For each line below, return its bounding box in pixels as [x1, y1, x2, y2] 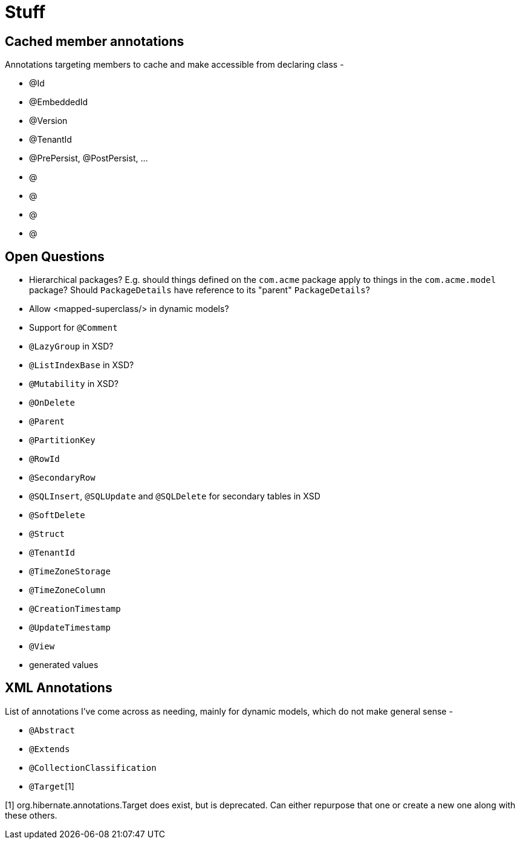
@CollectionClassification [29, 762, 157, 773]
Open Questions [5, 248, 105, 264]
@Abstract [29, 725, 75, 735]
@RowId [29, 454, 60, 464]
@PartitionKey [29, 435, 96, 446]
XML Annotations [5, 680, 112, 696]
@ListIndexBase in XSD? [29, 360, 134, 371]
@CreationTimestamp [29, 604, 121, 614]
